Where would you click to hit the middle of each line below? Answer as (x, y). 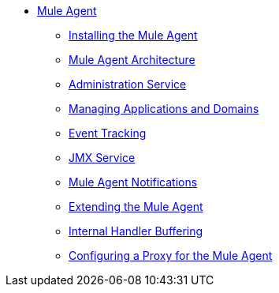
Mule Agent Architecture (132, 60)
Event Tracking (108, 133)
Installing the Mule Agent (133, 35)
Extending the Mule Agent (136, 207)
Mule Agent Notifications (133, 182)
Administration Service (128, 84)
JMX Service (102, 158)
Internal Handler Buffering (136, 231)
